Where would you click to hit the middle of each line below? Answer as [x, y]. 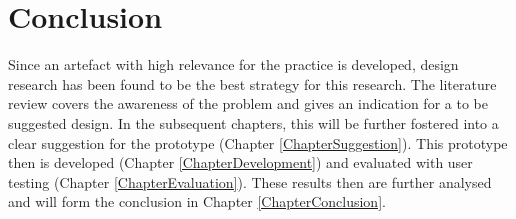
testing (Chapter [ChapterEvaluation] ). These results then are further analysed [250, 181]
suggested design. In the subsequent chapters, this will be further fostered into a [253, 122]
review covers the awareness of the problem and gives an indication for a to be [248, 103]
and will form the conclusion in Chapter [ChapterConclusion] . [197, 201]
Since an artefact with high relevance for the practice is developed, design [233, 64]
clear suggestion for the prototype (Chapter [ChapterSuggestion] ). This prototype [258, 142]
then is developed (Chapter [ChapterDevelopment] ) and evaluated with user [240, 162]
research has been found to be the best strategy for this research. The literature [252, 83]
